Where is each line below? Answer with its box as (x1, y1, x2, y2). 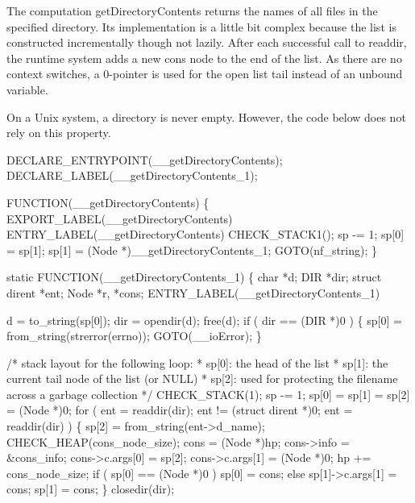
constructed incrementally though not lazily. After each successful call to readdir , (6, 34, 407, 51)
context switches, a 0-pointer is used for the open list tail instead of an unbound (6, 65, 403, 82)
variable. (6, 81, 48, 98)
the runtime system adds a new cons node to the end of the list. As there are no (6, 49, 402, 66)
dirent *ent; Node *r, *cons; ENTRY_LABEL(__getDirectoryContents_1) (6, 284, 380, 301)
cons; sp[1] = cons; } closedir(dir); (6, 480, 175, 497)
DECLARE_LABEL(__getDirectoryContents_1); (6, 167, 258, 184)
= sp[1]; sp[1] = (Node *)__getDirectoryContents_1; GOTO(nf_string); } (6, 241, 378, 258)
